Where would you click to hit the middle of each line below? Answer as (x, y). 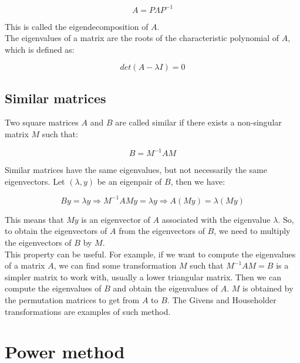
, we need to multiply (252, 231)
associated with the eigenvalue (216, 219)
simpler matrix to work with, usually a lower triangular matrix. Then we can (143, 277)
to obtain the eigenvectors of (56, 231)
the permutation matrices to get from (72, 300)
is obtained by (268, 288)
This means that (34, 219)
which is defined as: (40, 49)
